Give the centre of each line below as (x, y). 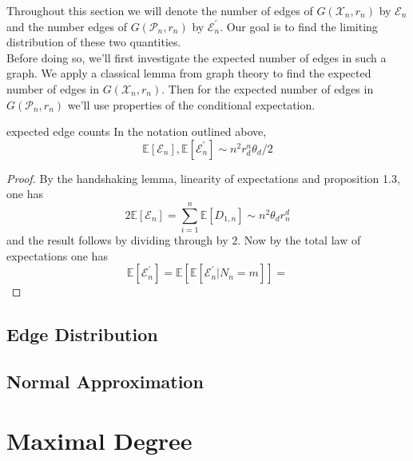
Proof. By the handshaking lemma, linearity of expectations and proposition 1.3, (203, 178)
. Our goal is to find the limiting (299, 26)
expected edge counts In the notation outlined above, (137, 131)
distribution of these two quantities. (94, 42)
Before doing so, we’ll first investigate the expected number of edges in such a (197, 57)
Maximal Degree (99, 440)
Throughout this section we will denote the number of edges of (160, 10)
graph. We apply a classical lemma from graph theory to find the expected (189, 73)
